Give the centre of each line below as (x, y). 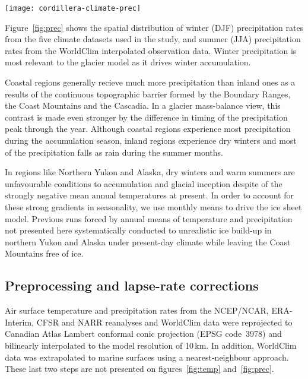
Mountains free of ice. (44, 253)
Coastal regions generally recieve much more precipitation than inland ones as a (150, 82)
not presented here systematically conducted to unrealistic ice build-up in (138, 230)
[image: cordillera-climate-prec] (73, 8)
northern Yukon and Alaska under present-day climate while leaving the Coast (148, 241)
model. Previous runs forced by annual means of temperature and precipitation (149, 218)
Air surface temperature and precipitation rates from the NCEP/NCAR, (137, 310)
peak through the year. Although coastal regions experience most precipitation (148, 129)
